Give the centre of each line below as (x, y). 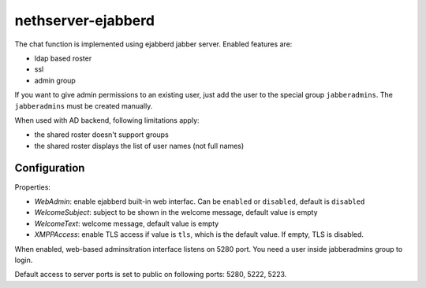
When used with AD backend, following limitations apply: (107, 120)
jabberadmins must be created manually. (84, 105)
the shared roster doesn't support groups (101, 135)
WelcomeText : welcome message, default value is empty (127, 223)
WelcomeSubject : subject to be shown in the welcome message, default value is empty (176, 212)
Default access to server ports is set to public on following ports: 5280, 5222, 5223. (151, 275)
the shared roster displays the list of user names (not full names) (139, 146)
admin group (55, 80)
